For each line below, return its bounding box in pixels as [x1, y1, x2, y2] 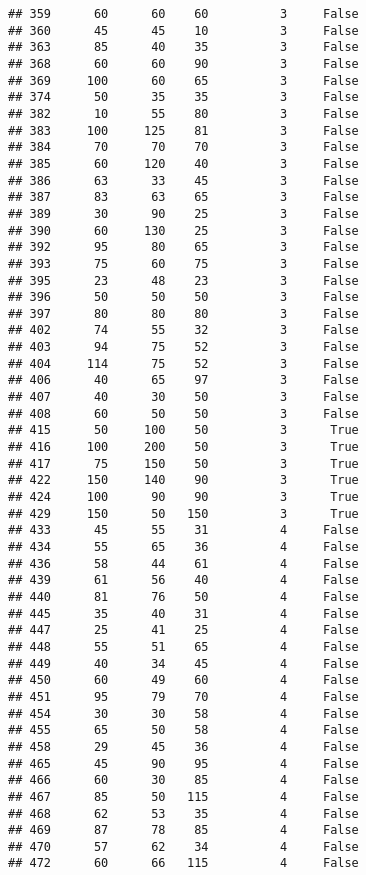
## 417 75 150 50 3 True [8, 456, 359, 471]
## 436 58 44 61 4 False [8, 556, 359, 571]
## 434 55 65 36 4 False [8, 540, 359, 554]
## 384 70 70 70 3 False [8, 140, 359, 155]
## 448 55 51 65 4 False [8, 639, 359, 654]
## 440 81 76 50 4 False [8, 589, 359, 604]
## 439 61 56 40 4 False [8, 573, 359, 588]
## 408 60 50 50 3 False [8, 406, 359, 421]
